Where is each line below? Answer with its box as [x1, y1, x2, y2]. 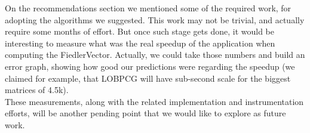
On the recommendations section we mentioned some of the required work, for [5, 2, 291, 14]
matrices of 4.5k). [5, 83, 69, 96]
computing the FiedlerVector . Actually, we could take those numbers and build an [5, 48, 305, 61]
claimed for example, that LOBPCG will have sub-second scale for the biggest [5, 72, 291, 84]
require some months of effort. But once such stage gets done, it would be [5, 25, 274, 38]
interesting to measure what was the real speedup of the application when [5, 36, 275, 49]
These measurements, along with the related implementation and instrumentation [5, 95, 304, 107]
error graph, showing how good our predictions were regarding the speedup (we [5, 60, 295, 72]
